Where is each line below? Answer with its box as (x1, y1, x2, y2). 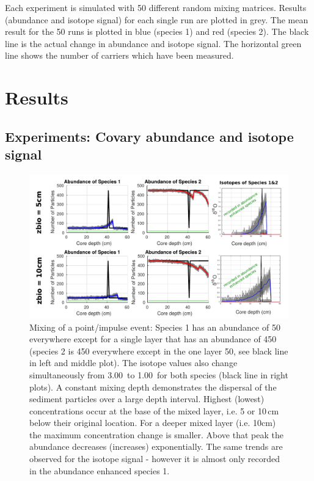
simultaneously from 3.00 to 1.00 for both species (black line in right (29, 368, 288, 381)
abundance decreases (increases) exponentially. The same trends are (29, 440, 283, 453)
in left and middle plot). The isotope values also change (29, 356, 238, 369)
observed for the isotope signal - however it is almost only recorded (29, 452, 280, 465)
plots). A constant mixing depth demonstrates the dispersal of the (29, 380, 277, 393)
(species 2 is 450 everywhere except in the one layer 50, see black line (29, 344, 288, 357)
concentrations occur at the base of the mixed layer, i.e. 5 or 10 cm (29, 404, 279, 417)
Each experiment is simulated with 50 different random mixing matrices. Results (5, 1, 307, 13)
